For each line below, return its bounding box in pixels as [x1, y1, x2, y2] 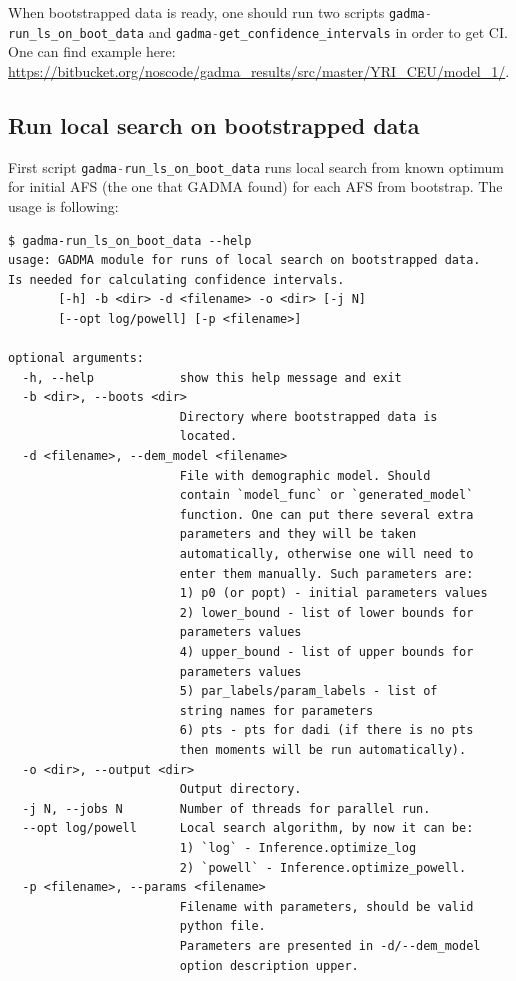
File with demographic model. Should [179, 468, 431, 483]
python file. [179, 919, 266, 934]
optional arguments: [8, 351, 145, 366]
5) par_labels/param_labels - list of [179, 684, 438, 699]
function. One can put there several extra [179, 507, 474, 522]
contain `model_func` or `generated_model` [179, 488, 474, 503]
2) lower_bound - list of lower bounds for [179, 605, 474, 620]
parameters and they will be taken [179, 527, 417, 542]
